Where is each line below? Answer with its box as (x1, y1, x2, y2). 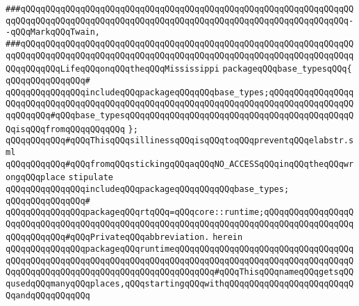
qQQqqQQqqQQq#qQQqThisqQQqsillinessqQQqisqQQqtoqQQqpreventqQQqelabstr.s (6, 136, 354, 146)
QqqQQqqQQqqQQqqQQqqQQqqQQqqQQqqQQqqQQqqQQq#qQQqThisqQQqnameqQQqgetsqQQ (6, 267, 354, 277)
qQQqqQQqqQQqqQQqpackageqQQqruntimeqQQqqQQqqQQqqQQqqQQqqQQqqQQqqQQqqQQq (6, 244, 354, 255)
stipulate (68, 172, 114, 183)
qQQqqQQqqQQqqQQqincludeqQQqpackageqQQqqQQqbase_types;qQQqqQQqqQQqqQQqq (6, 87, 354, 97)
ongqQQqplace (6, 172, 65, 183)
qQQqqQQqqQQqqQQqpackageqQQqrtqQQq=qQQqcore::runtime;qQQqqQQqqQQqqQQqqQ (6, 207, 354, 218)
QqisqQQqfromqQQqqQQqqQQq (6, 124, 125, 134)
